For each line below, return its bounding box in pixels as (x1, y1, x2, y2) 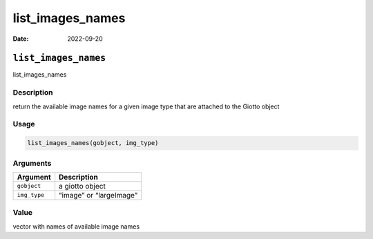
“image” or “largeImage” (59, 190, 138, 200)
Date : (12, 35, 29, 43)
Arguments (12, 158, 52, 168)
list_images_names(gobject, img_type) (27, 139, 159, 147)
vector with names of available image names (12, 222, 140, 231)
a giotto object (59, 181, 106, 191)
